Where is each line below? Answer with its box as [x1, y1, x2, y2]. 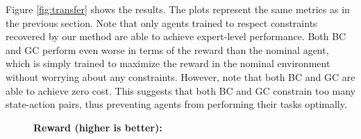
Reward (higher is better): [33, 120, 162, 134]
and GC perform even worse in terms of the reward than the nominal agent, [6, 42, 329, 57]
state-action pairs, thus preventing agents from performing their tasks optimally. [6, 97, 347, 111]
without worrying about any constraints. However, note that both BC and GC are [6, 69, 355, 84]
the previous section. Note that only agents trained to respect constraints [6, 15, 317, 30]
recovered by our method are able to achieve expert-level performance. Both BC [6, 29, 346, 44]
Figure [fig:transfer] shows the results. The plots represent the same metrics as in [6, 2, 350, 16]
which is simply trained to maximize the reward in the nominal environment [6, 56, 330, 71]
